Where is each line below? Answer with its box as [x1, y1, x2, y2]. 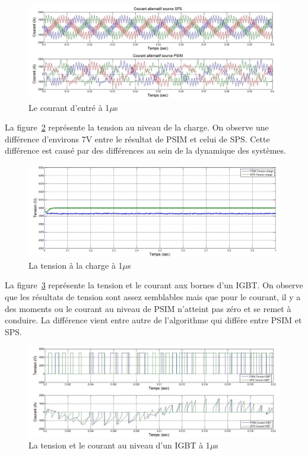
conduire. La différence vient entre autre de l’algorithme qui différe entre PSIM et [5, 314, 302, 326]
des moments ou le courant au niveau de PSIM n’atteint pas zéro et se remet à [5, 302, 291, 314]
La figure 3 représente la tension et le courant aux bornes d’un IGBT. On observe [5, 279, 303, 291]
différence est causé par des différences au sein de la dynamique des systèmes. [5, 144, 286, 157]
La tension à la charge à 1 [28, 259, 123, 271]
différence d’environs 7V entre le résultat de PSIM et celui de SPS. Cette [5, 132, 270, 145]
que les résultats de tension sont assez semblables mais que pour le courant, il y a [5, 291, 301, 303]
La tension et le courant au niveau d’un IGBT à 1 [28, 439, 210, 451]
